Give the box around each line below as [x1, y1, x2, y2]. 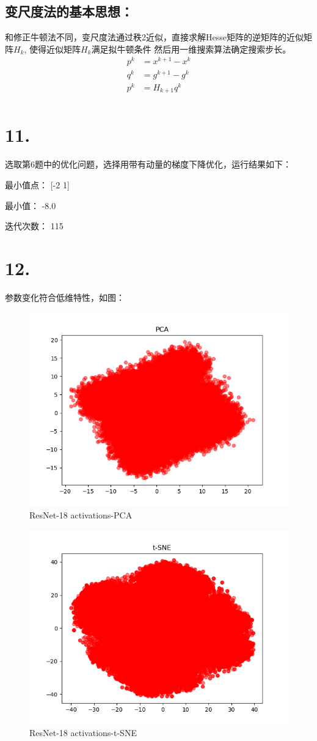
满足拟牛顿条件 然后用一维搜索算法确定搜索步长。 [91, 42, 291, 55]
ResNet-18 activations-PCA [29, 509, 133, 522]
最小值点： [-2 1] [5, 178, 70, 191]
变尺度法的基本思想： [5, 2, 133, 21]
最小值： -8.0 [5, 199, 56, 212]
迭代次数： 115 [5, 219, 64, 232]
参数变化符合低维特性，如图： [5, 290, 125, 303]
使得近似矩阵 [29, 42, 81, 55]
